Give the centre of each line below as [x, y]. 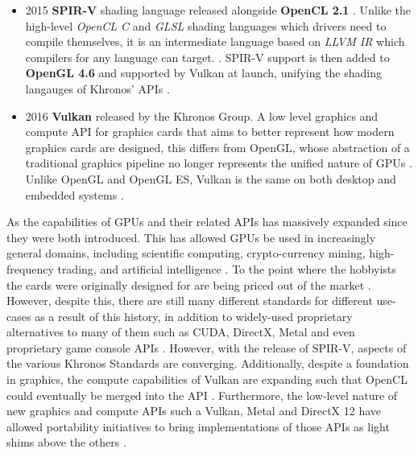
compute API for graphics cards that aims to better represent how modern [210, 132]
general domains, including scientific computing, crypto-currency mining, [186, 253]
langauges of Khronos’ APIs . [97, 88]
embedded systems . [74, 194]
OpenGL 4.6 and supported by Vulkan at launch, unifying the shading [204, 73]
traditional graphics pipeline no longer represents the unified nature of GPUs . [219, 163]
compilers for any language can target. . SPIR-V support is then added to [207, 57]
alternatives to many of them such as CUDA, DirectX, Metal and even [181, 332]
